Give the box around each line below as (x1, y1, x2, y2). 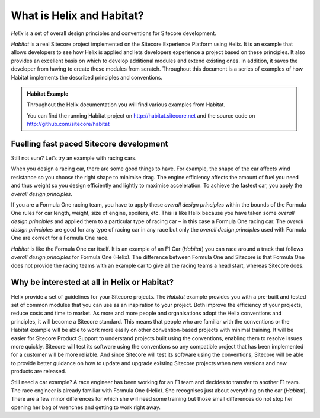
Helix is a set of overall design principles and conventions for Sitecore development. (11, 30, 216, 37)
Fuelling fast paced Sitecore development (11, 138, 168, 148)
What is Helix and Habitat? (11, 9, 145, 22)
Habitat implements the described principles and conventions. (11, 74, 163, 81)
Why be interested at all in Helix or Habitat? (11, 277, 174, 287)
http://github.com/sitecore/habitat (27, 121, 110, 128)
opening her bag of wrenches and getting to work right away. (11, 404, 161, 411)
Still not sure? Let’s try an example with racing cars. (11, 154, 137, 161)
